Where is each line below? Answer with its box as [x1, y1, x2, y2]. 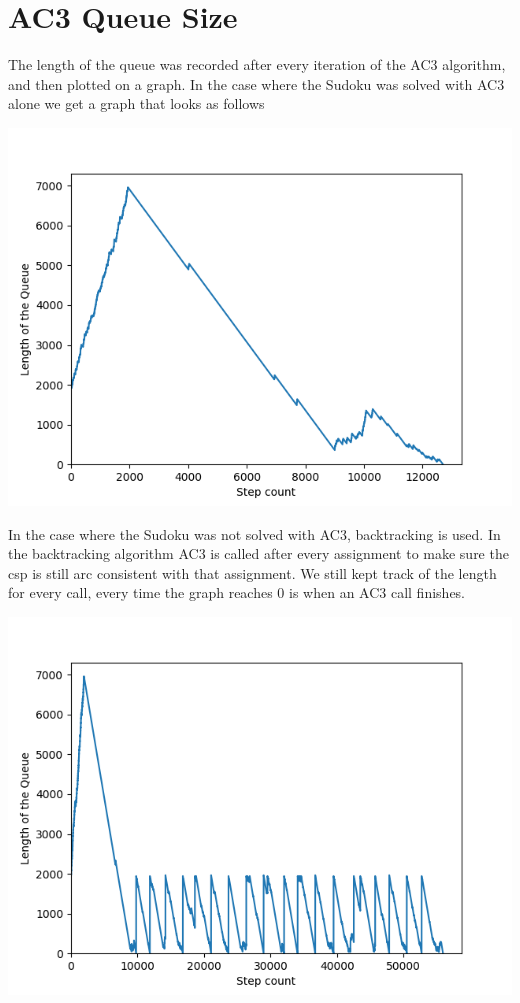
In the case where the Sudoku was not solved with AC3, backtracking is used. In [8, 523, 501, 544]
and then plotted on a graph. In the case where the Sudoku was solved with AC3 [8, 73, 505, 94]
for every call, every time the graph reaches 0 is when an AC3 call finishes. [8, 582, 466, 603]
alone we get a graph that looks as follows [8, 93, 265, 114]
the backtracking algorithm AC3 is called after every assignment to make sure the [8, 543, 509, 564]
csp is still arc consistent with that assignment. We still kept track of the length [8, 562, 497, 583]
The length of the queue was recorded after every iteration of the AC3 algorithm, [8, 54, 506, 75]
